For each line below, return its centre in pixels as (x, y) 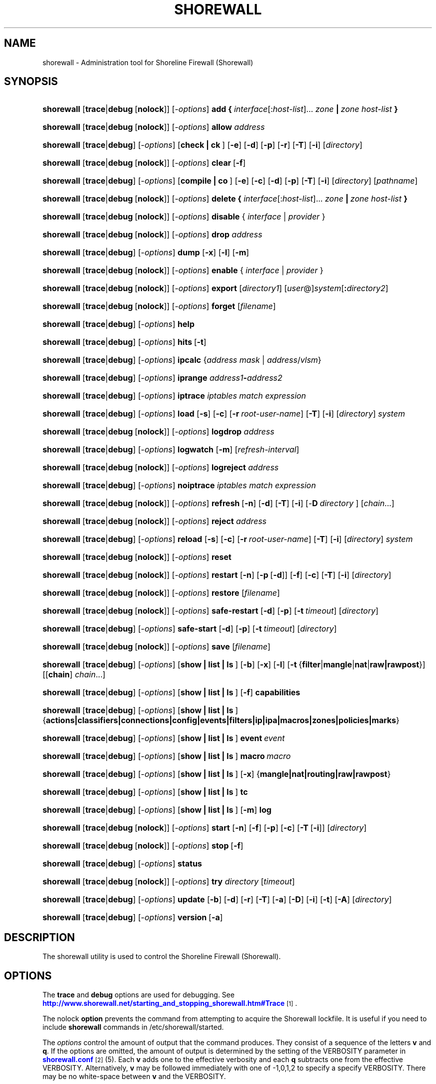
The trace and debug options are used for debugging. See (139, 995)
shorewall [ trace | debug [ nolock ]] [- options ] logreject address (161, 468)
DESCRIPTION (40, 937)
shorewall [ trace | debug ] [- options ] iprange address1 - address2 (163, 378)
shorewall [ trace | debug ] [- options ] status (122, 864)
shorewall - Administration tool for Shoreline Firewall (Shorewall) (148, 62)
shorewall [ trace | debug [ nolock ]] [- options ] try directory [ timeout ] (169, 882)
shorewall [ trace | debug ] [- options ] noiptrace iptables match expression (179, 486)
